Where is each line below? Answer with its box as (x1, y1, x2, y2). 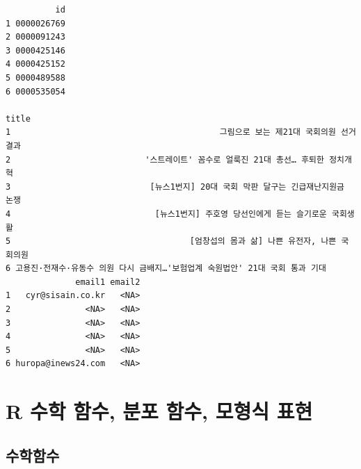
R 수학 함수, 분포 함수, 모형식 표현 (6, 397, 313, 425)
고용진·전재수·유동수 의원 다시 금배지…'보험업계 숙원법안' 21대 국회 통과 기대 (15, 263, 326, 274)
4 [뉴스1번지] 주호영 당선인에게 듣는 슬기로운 (6, 208, 327, 219)
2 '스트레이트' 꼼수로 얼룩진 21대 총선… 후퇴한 (6, 154, 325, 165)
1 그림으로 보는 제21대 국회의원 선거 (6, 127, 356, 138)
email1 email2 (75, 277, 141, 287)
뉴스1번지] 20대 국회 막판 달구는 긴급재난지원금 (154, 181, 345, 192)
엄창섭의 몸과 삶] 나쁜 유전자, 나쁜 (195, 236, 337, 247)
